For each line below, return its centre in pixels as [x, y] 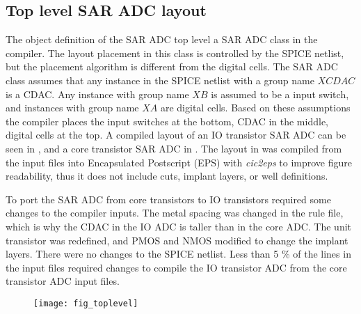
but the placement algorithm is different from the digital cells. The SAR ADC [172, 66]
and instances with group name [72, 108]
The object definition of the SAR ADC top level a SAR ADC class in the [162, 39]
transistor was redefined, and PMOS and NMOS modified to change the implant [177, 240]
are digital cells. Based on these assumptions [255, 108]
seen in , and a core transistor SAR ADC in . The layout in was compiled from [174, 148]
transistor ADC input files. [63, 281]
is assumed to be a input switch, [280, 94]
